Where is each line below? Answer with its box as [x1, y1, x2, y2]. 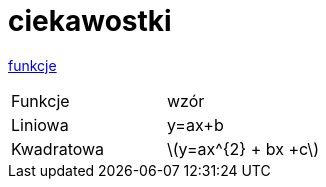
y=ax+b [166, 114, 224, 135]
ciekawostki [8, 4, 172, 38]
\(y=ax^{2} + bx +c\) [166, 138, 319, 159]
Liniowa [11, 114, 69, 135]
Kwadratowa [11, 138, 105, 159]
